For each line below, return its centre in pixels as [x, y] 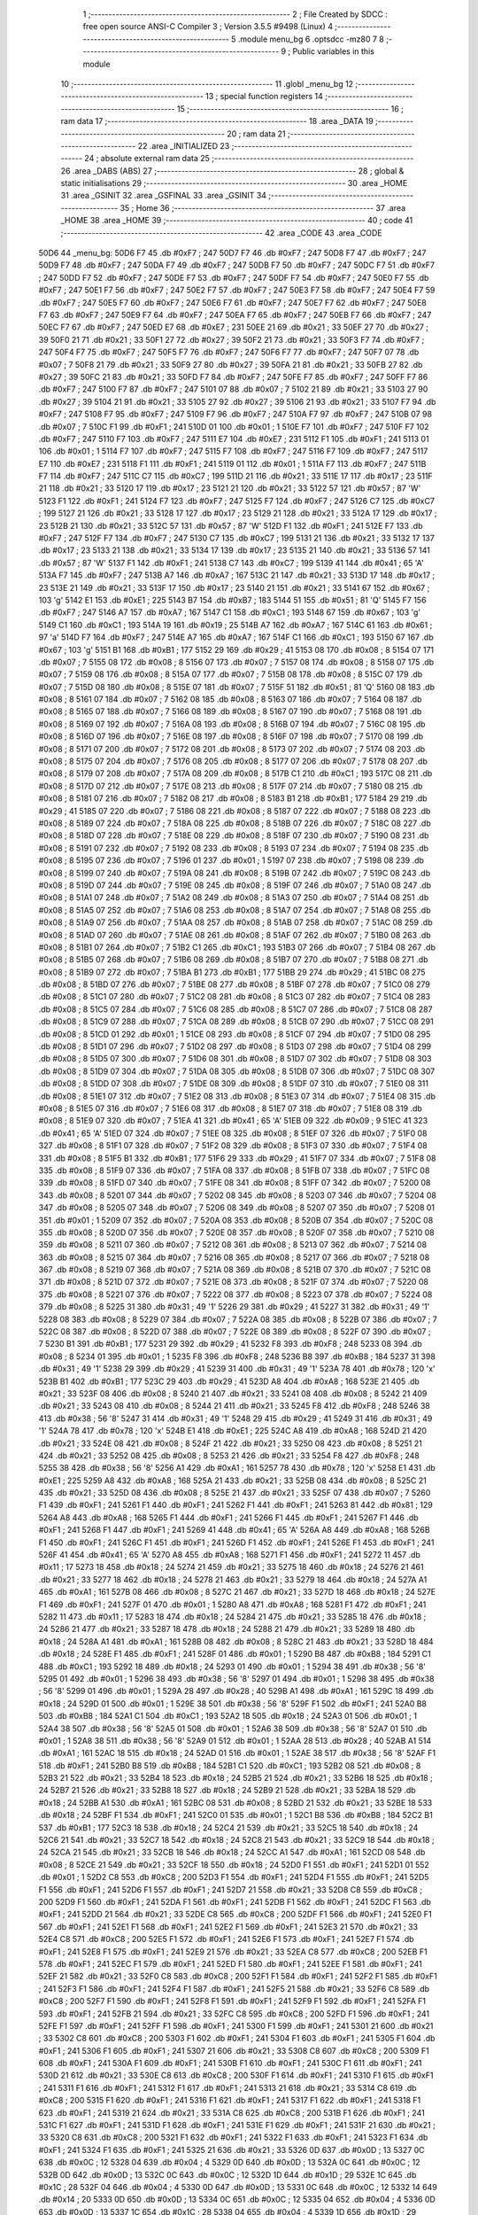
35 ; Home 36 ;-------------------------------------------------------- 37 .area [263, 207]
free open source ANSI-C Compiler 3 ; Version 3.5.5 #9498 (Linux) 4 [208, 27]
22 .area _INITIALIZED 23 [184, 145]
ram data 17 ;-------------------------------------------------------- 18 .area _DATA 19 [217, 121]
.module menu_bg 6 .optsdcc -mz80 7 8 [311, 39]
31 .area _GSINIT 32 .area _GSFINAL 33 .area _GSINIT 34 [164, 196]
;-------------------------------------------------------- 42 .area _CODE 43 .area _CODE [221, 233]
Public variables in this [334, 51]
